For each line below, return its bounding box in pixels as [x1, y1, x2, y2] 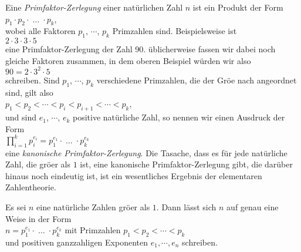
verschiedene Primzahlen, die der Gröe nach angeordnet [96, 73, 297, 86]
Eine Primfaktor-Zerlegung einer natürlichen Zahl [5, 1, 183, 13]
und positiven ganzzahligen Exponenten [5, 236, 148, 248]
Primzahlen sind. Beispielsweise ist [112, 25, 237, 37]
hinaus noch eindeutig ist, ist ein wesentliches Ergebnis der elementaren [5, 169, 262, 182]
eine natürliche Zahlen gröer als [36, 200, 150, 213]
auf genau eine [226, 200, 279, 213]
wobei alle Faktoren [5, 25, 76, 37]
